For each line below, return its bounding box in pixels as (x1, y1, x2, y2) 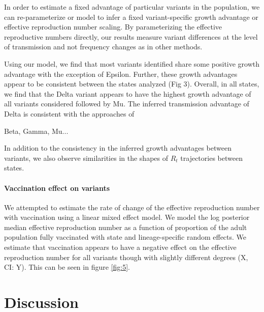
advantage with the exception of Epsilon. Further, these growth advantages (4, 68, 238, 79)
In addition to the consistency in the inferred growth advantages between (4, 143, 232, 153)
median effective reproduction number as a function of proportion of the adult (4, 221, 247, 232)
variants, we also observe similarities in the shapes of (4, 152, 169, 163)
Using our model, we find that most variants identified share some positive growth (4, 58, 260, 69)
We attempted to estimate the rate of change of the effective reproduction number (4, 202, 260, 212)
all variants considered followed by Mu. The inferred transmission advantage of (4, 98, 249, 109)
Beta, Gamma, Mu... (4, 125, 69, 136)
